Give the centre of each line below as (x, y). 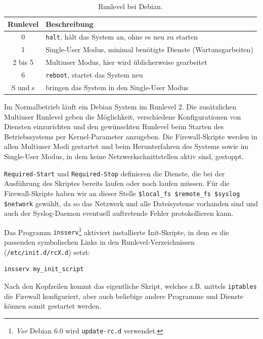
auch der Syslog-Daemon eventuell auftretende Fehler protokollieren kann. (119, 213)
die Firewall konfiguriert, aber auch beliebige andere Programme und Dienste (124, 296)
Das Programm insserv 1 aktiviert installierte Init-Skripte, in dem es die (117, 231)
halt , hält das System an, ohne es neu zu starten (122, 37)
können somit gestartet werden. (53, 306)
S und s (23, 87)
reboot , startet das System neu (94, 75)
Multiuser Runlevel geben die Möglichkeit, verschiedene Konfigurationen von (123, 116)
